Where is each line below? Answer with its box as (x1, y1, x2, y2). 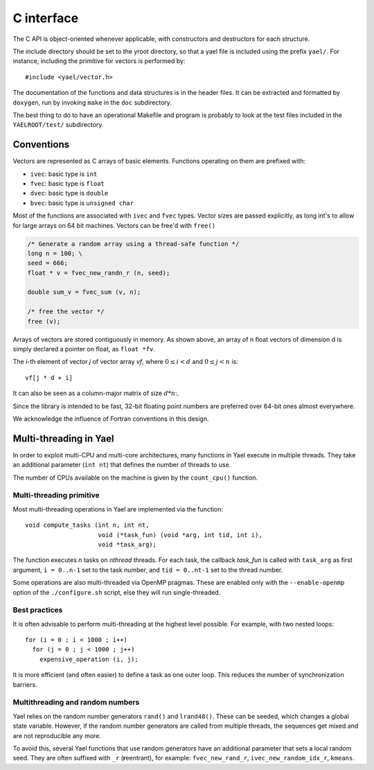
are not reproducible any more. (12, 731, 102, 740)
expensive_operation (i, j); (39, 655, 139, 663)
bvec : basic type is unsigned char (30, 198, 134, 207)
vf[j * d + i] (25, 374, 73, 381)
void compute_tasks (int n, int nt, (25, 521, 150, 530)
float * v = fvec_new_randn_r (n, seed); (27, 269, 170, 277)
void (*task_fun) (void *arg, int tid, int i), (98, 531, 262, 539)
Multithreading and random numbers (12, 697, 140, 707)
